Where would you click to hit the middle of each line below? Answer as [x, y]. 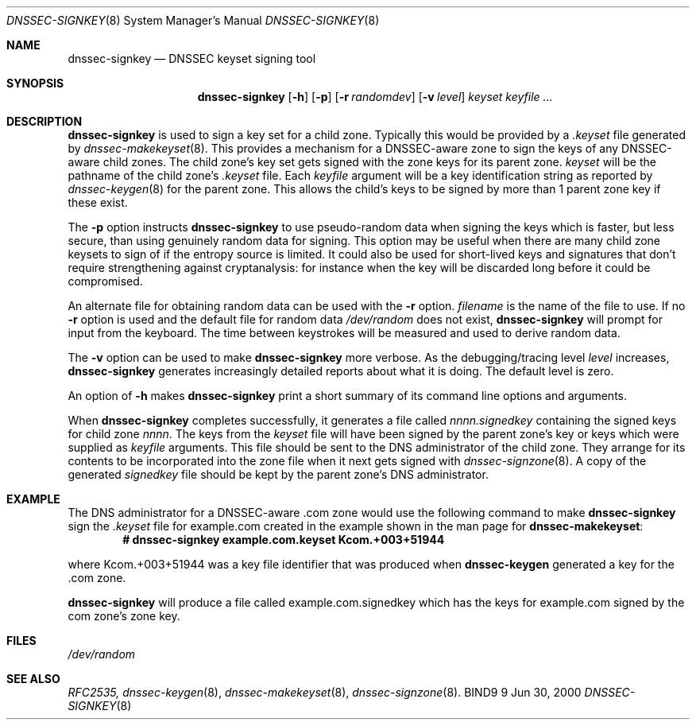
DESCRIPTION [44, 121]
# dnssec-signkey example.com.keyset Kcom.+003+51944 [284, 540]
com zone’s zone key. [124, 616]
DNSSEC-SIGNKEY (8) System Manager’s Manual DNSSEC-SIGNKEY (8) [193, 20]
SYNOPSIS [35, 83]
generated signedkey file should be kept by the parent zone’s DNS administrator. [278, 474]
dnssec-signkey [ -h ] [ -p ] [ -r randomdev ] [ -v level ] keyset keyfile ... [375, 97]
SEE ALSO [33, 679]
